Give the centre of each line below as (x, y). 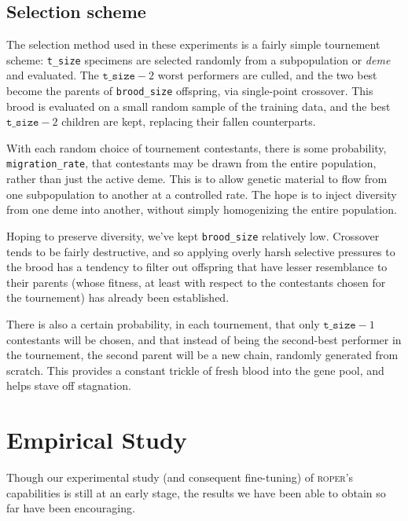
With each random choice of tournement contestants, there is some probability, (197, 147)
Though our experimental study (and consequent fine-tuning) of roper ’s (180, 477)
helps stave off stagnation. (69, 385)
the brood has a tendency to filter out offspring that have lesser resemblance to (197, 267)
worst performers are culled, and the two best (267, 75)
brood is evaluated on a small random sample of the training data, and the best (198, 106)
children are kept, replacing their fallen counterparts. (189, 121)
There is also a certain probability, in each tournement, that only (163, 323)
